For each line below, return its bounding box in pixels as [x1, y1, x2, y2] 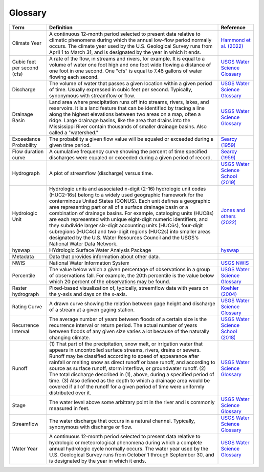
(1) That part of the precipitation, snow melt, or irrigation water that [49, 340, 203, 347]
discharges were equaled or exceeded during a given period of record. [49, 154, 212, 161]
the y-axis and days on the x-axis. [49, 291, 127, 298]
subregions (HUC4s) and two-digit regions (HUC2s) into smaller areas [49, 228, 211, 235]
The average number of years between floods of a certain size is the [49, 316, 207, 322]
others [220, 213, 236, 219]
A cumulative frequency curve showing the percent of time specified [49, 148, 207, 155]
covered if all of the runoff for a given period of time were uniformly [49, 383, 205, 390]
